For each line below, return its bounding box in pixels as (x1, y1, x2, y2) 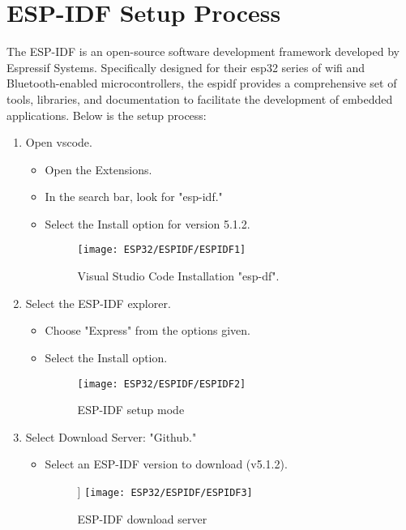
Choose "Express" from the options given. (45, 322, 250, 339)
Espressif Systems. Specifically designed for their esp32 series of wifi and (6, 58, 365, 75)
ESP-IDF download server (77, 510, 207, 527)
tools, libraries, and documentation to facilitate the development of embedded (6, 90, 393, 107)
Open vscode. (25, 134, 92, 151)
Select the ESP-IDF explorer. (25, 294, 171, 311)
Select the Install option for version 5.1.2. (45, 215, 250, 232)
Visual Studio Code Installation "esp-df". (77, 267, 280, 284)
